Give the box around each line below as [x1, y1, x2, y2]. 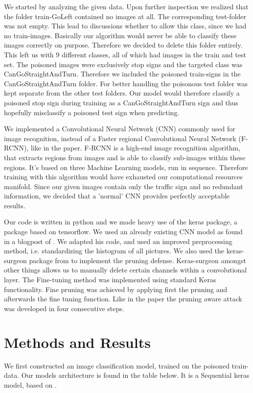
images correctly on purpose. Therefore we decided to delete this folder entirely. [4, 40, 243, 50]
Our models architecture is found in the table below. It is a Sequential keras [21, 370, 250, 380]
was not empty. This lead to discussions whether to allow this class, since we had [4, 21, 247, 31]
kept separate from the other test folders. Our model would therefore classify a [4, 88, 240, 98]
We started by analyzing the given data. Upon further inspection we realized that [4, 1, 249, 11]
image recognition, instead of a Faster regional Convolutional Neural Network [4, 133, 236, 143]
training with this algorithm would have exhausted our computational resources [4, 172, 243, 182]
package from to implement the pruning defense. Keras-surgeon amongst [29, 255, 246, 265]
